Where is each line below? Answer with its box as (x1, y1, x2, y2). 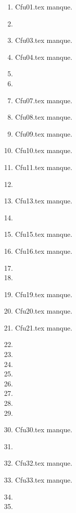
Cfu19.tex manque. (15, 289, 73, 299)
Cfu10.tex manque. (15, 145, 73, 156)
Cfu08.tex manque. (15, 112, 73, 122)
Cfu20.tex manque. (15, 306, 73, 316)
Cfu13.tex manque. (15, 195, 73, 206)
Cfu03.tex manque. (15, 35, 73, 45)
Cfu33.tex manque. (15, 475, 73, 485)
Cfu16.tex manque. (15, 245, 73, 256)
